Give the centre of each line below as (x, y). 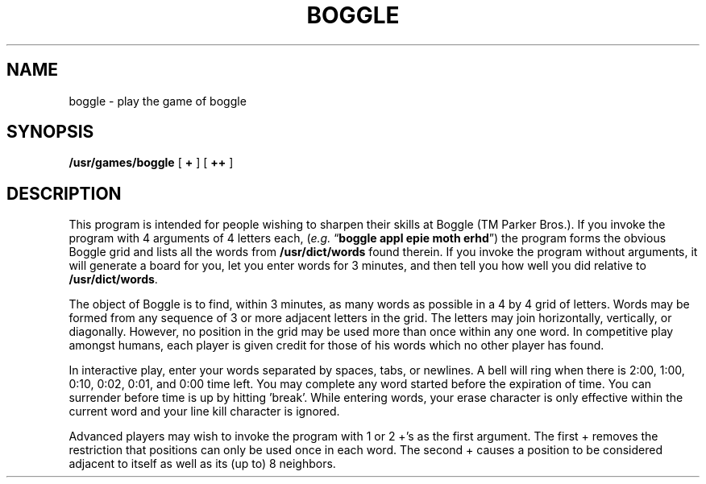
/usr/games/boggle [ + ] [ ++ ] (151, 163)
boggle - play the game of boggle (158, 101)
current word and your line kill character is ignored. (204, 412)
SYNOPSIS (50, 132)
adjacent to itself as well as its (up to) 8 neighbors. (202, 464)
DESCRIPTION (64, 193)
